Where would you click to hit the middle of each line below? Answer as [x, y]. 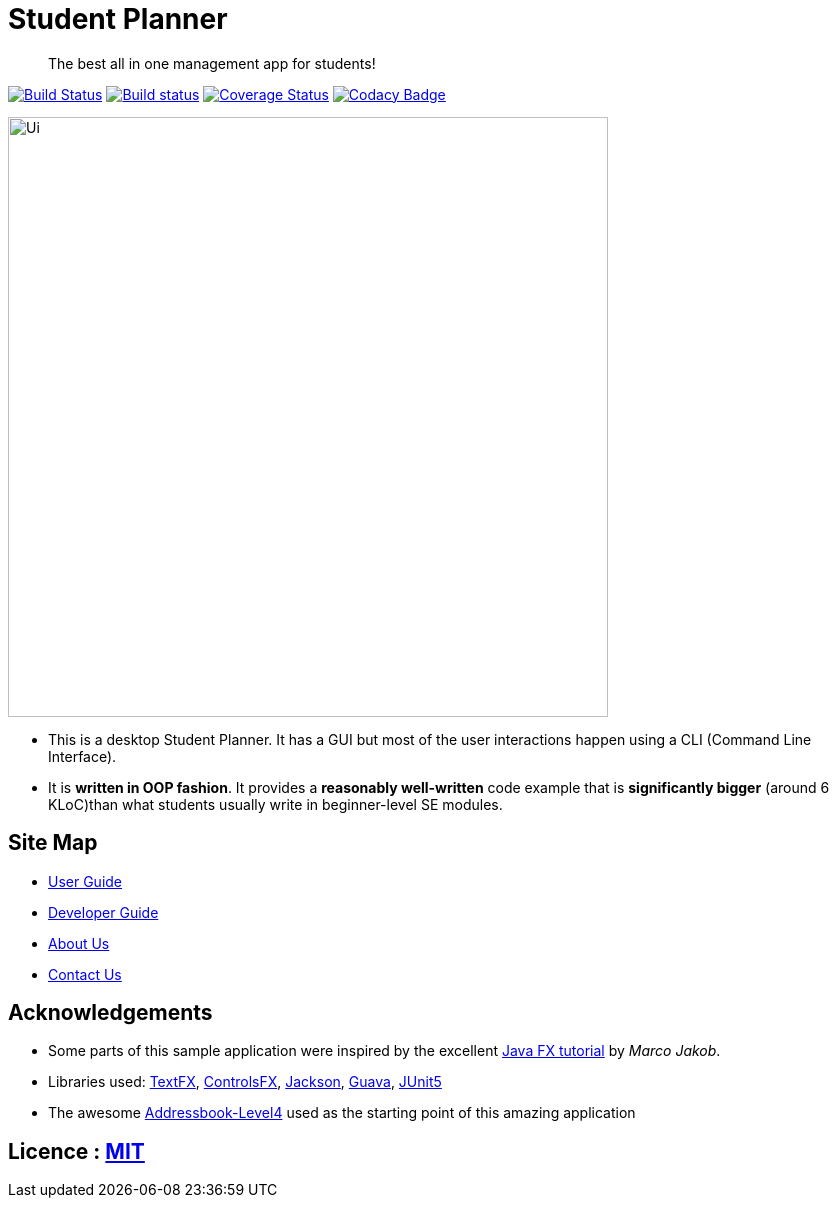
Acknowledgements [110, 1013]
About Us [79, 943]
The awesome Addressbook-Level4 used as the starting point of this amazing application [342, 1113]
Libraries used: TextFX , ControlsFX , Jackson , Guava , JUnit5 [245, 1082]
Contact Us [85, 974]
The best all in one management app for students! [212, 63]
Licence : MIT [76, 1151]
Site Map [53, 843]
